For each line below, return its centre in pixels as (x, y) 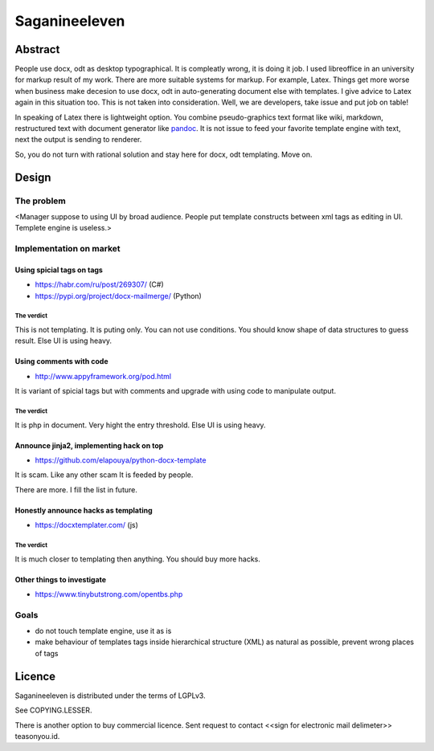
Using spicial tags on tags (59, 270)
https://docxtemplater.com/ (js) (86, 525)
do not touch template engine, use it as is (103, 631)
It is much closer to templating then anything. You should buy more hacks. (138, 559)
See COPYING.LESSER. (53, 710)
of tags (47, 653)
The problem (40, 201)
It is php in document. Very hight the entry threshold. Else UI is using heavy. (140, 425)
